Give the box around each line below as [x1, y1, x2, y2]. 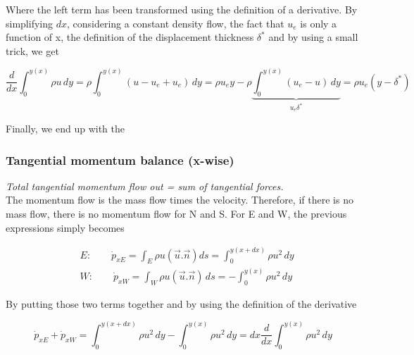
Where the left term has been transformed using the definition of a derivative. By [6, 2, 358, 16]
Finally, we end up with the [6, 121, 125, 136]
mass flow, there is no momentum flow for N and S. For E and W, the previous [6, 206, 347, 221]
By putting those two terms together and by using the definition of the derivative [6, 296, 357, 311]
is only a [300, 15, 337, 30]
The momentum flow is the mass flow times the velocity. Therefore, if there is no [6, 192, 353, 207]
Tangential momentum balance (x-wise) [6, 151, 234, 168]
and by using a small [268, 30, 358, 44]
